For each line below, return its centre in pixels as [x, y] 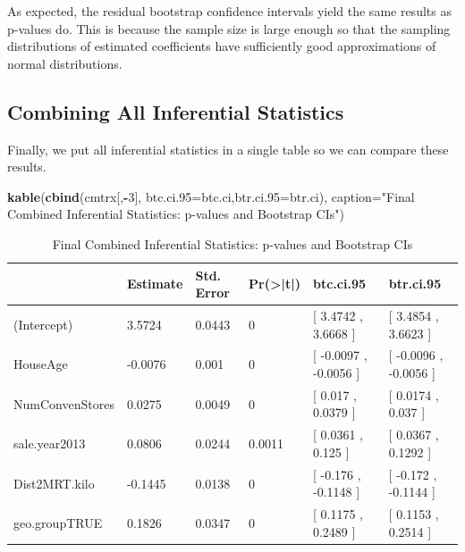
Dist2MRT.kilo [54, 483]
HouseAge [41, 364]
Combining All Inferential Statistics [176, 111]
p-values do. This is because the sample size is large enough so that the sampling [229, 28]
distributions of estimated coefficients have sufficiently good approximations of [222, 46]
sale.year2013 [50, 443]
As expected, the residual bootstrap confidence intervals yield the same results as [229, 11]
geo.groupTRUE [58, 522]
